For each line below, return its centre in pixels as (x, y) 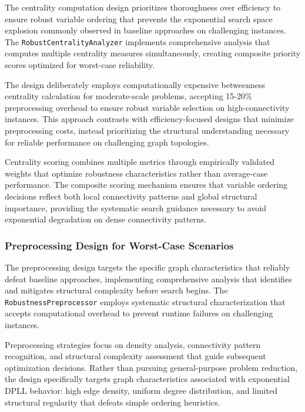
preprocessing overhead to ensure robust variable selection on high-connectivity (147, 107)
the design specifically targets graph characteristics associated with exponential (147, 379)
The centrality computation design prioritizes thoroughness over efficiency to (143, 7)
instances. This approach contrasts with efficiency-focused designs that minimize (149, 119)
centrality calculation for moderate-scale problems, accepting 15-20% (128, 96)
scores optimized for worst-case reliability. (80, 65)
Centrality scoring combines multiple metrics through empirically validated (140, 162)
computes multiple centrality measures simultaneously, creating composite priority (153, 53)
